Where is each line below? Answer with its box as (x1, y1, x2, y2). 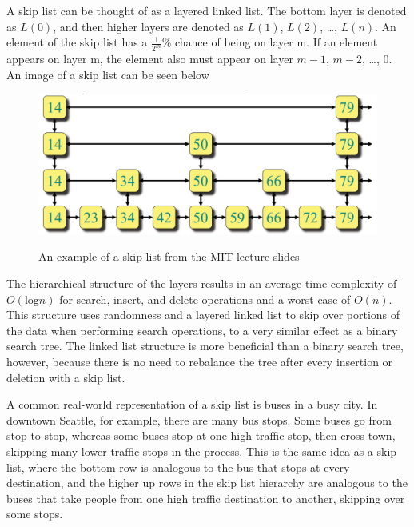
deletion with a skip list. (6, 369, 125, 385)
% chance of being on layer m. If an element (161, 34, 378, 50)
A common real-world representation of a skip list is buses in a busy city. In (6, 396, 378, 413)
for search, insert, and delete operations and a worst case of (59, 290, 351, 307)
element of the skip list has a (6, 34, 148, 50)
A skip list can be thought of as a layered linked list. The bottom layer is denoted (6, 2, 407, 18)
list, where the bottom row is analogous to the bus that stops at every (6, 458, 350, 475)
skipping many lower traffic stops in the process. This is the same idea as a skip (6, 442, 397, 459)
